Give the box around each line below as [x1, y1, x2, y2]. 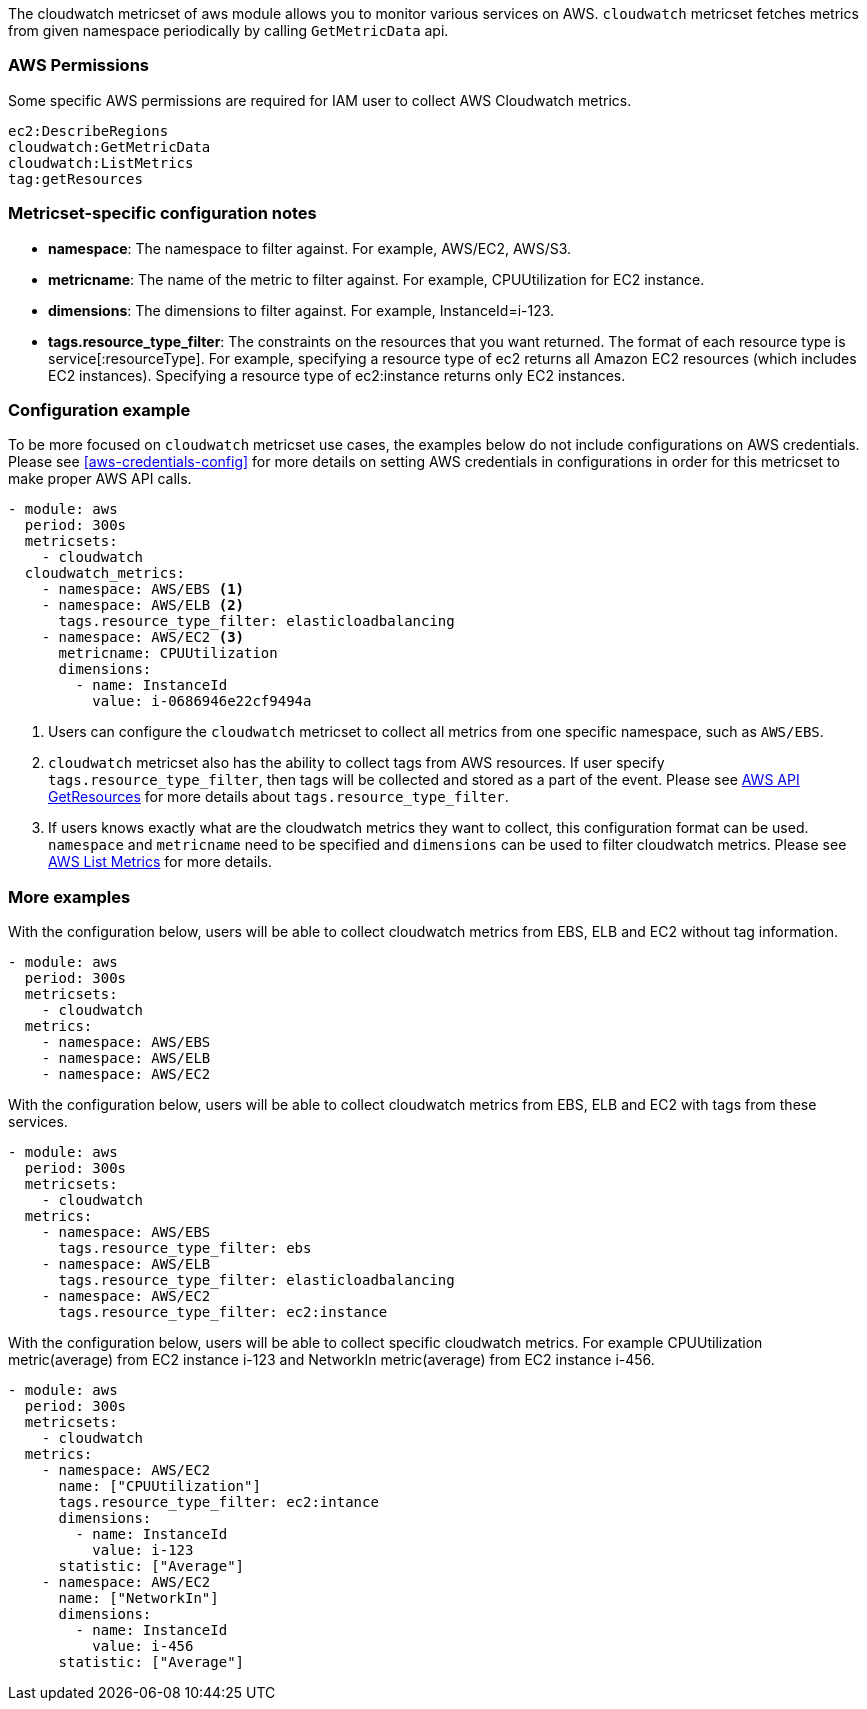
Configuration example [8, 399, 191, 420]
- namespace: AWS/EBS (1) [41, 581, 245, 598]
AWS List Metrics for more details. [48, 853, 272, 871]
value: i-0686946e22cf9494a [92, 693, 312, 710]
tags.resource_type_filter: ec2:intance [58, 1494, 379, 1510]
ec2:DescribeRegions [8, 122, 169, 139]
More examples [8, 886, 131, 907]
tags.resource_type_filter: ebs [58, 1240, 312, 1256]
